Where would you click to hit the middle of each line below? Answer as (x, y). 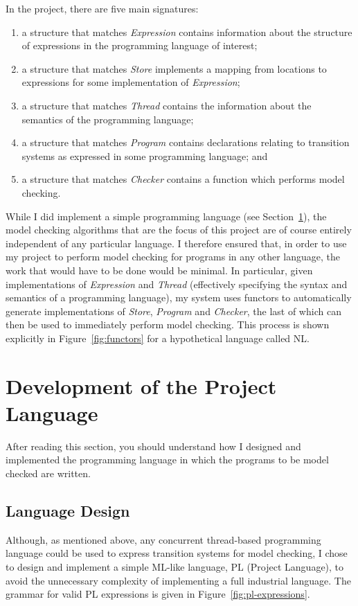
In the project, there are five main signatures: (102, 8)
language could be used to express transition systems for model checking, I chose (177, 553)
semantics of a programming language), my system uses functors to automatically (179, 297)
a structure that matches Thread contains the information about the (167, 105)
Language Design (68, 510)
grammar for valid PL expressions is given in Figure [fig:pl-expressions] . (158, 594)
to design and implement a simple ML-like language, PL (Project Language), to (175, 566)
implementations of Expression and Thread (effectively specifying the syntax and (177, 284)
